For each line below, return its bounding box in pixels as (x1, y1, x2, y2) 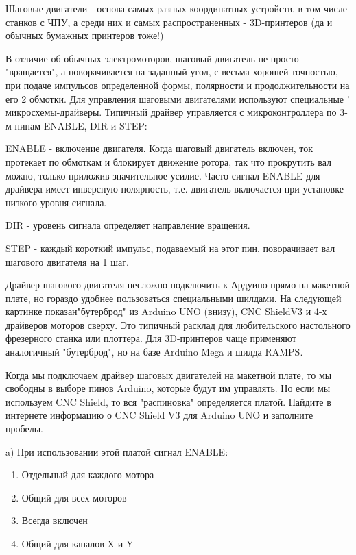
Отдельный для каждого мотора (21, 467, 154, 482)
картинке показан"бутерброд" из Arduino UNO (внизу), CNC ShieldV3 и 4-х (5, 304, 327, 319)
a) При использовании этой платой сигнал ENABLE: (5, 444, 228, 458)
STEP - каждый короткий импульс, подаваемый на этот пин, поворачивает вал (5, 241, 335, 255)
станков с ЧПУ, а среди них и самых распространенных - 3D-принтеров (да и (5, 14, 333, 29)
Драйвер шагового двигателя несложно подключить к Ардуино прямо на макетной (5, 277, 350, 292)
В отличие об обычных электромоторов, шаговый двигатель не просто (5, 51, 299, 65)
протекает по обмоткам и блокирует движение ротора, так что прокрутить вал (5, 154, 332, 169)
